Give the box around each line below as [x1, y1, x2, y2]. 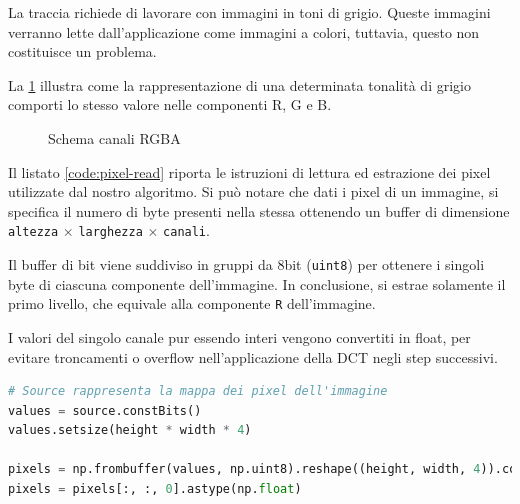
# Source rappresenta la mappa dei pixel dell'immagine [8, 384, 388, 399]
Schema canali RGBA [48, 127, 181, 148]
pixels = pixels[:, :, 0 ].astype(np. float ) [8, 482, 302, 497]
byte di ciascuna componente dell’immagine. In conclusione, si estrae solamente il [8, 273, 506, 294]
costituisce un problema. [8, 41, 157, 62]
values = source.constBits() [8, 403, 202, 418]
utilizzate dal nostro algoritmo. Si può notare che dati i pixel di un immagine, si [8, 181, 499, 202]
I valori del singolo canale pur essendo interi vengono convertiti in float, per [8, 326, 471, 347]
